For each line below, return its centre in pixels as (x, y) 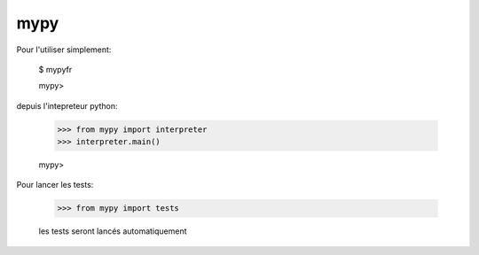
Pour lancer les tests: (55, 185)
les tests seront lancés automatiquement (113, 231)
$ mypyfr (55, 69)
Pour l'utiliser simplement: (64, 50)
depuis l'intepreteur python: (67, 105)
